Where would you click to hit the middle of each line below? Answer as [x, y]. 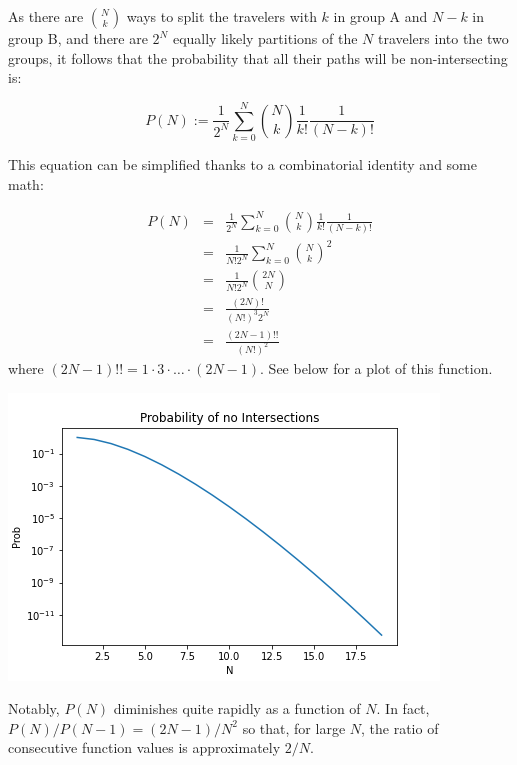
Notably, [34, 708]
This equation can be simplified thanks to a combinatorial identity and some [242, 163]
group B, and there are [78, 38]
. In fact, [403, 708]
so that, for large [294, 727]
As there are [46, 16]
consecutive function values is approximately [144, 747]
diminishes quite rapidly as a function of [237, 708]
